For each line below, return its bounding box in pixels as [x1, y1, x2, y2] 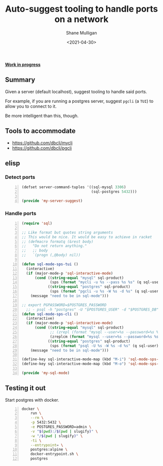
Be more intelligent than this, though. [5, 113, 79, 118]
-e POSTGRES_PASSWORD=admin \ [30, 425, 92, 429]
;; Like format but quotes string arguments [21, 230, 113, 235]
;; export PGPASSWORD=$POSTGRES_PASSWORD [21, 302, 107, 308]
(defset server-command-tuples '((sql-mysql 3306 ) [21, 185, 126, 190]
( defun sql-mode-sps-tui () [21, 262, 79, 267]
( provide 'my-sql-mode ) [21, 370, 70, 375]
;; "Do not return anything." [21, 244, 87, 249]
